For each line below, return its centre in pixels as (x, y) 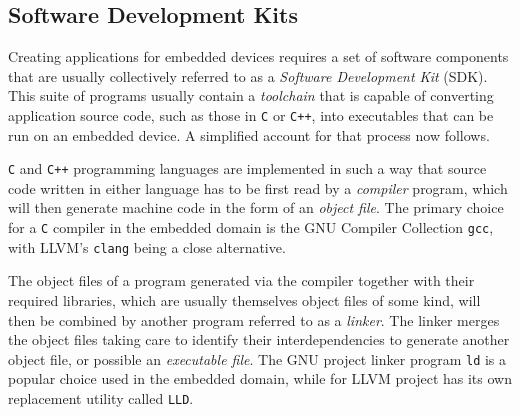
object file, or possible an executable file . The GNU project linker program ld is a (257, 358)
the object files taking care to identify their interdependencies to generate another (259, 339)
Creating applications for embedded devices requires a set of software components (258, 56)
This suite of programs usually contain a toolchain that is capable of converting (251, 95)
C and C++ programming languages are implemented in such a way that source (247, 168)
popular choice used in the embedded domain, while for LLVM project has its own (260, 378)
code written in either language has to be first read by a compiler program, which (258, 187)
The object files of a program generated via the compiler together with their (241, 280)
